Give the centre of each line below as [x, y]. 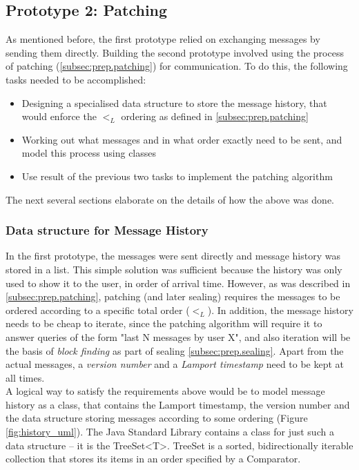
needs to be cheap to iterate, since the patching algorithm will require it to [164, 323]
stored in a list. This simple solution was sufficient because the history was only [174, 269]
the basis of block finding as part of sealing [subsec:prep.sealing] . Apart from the [175, 350]
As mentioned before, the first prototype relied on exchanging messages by [163, 39]
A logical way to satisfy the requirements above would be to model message [165, 391]
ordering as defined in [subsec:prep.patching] [215, 116]
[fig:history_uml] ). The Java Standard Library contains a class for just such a [170, 432]
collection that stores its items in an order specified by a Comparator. [153, 459]
